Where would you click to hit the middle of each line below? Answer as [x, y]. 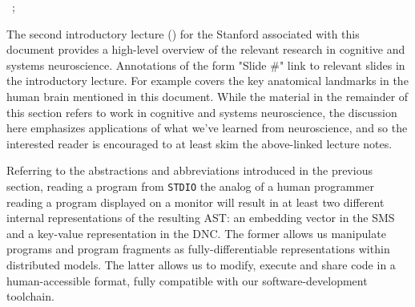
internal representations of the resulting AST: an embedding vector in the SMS [201, 218]
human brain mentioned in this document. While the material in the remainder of [207, 96]
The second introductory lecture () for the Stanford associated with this [183, 33]
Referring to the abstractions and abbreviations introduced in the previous [189, 170]
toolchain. [30, 296]
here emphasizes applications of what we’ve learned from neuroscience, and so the [207, 128]
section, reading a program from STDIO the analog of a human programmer [190, 186]
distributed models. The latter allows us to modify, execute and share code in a [201, 264]
